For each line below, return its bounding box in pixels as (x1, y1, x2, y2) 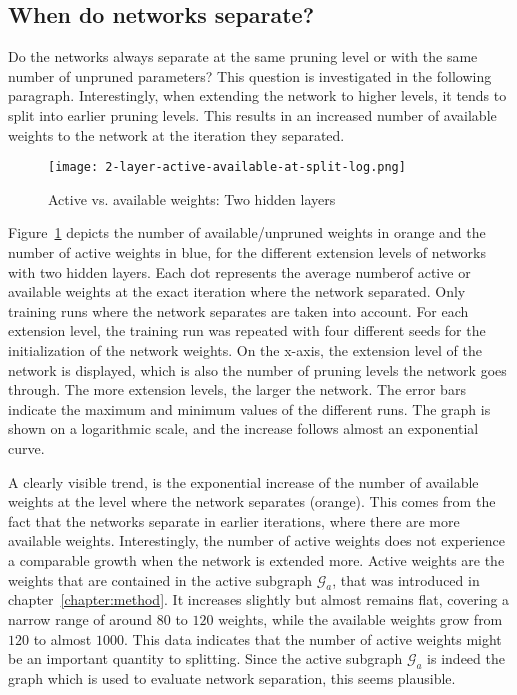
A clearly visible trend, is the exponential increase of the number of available (8, 471, 479, 492)
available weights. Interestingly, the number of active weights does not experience (8, 530, 505, 551)
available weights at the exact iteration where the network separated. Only (8, 281, 466, 302)
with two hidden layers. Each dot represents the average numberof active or (8, 261, 471, 282)
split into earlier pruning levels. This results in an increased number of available (8, 104, 497, 125)
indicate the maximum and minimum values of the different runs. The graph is (8, 398, 491, 419)
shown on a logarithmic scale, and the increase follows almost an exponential (8, 418, 479, 439)
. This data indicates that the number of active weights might (123, 628, 502, 649)
